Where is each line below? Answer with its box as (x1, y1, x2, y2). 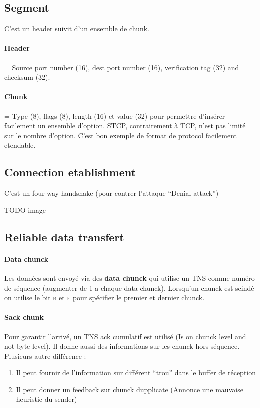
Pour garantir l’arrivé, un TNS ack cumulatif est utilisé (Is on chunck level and (4, 331, 246, 341)
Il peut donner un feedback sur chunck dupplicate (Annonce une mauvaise (16, 384, 243, 394)
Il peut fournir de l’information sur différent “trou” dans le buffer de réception (16, 367, 256, 378)
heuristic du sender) (16, 394, 77, 404)
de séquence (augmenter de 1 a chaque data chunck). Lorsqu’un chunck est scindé (4, 282, 254, 293)
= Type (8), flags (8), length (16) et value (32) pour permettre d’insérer (4, 110, 225, 121)
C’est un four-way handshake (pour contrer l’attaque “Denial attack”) (4, 188, 219, 198)
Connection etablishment (4, 164, 136, 180)
